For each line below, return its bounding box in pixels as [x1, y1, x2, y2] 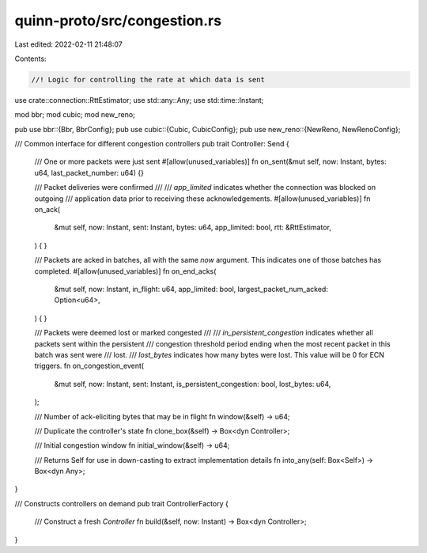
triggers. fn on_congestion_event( [34, 361, 145, 371]
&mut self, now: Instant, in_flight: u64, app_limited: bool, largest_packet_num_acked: [54, 284, 328, 294]
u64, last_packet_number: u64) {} [34, 168, 144, 177]
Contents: [14, 54, 47, 63]
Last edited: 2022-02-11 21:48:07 [14, 40, 123, 49]
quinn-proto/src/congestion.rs [14, 12, 221, 29]
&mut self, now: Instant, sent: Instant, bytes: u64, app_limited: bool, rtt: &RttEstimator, [54, 222, 332, 233]
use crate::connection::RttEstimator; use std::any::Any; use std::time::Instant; [14, 95, 264, 104]
